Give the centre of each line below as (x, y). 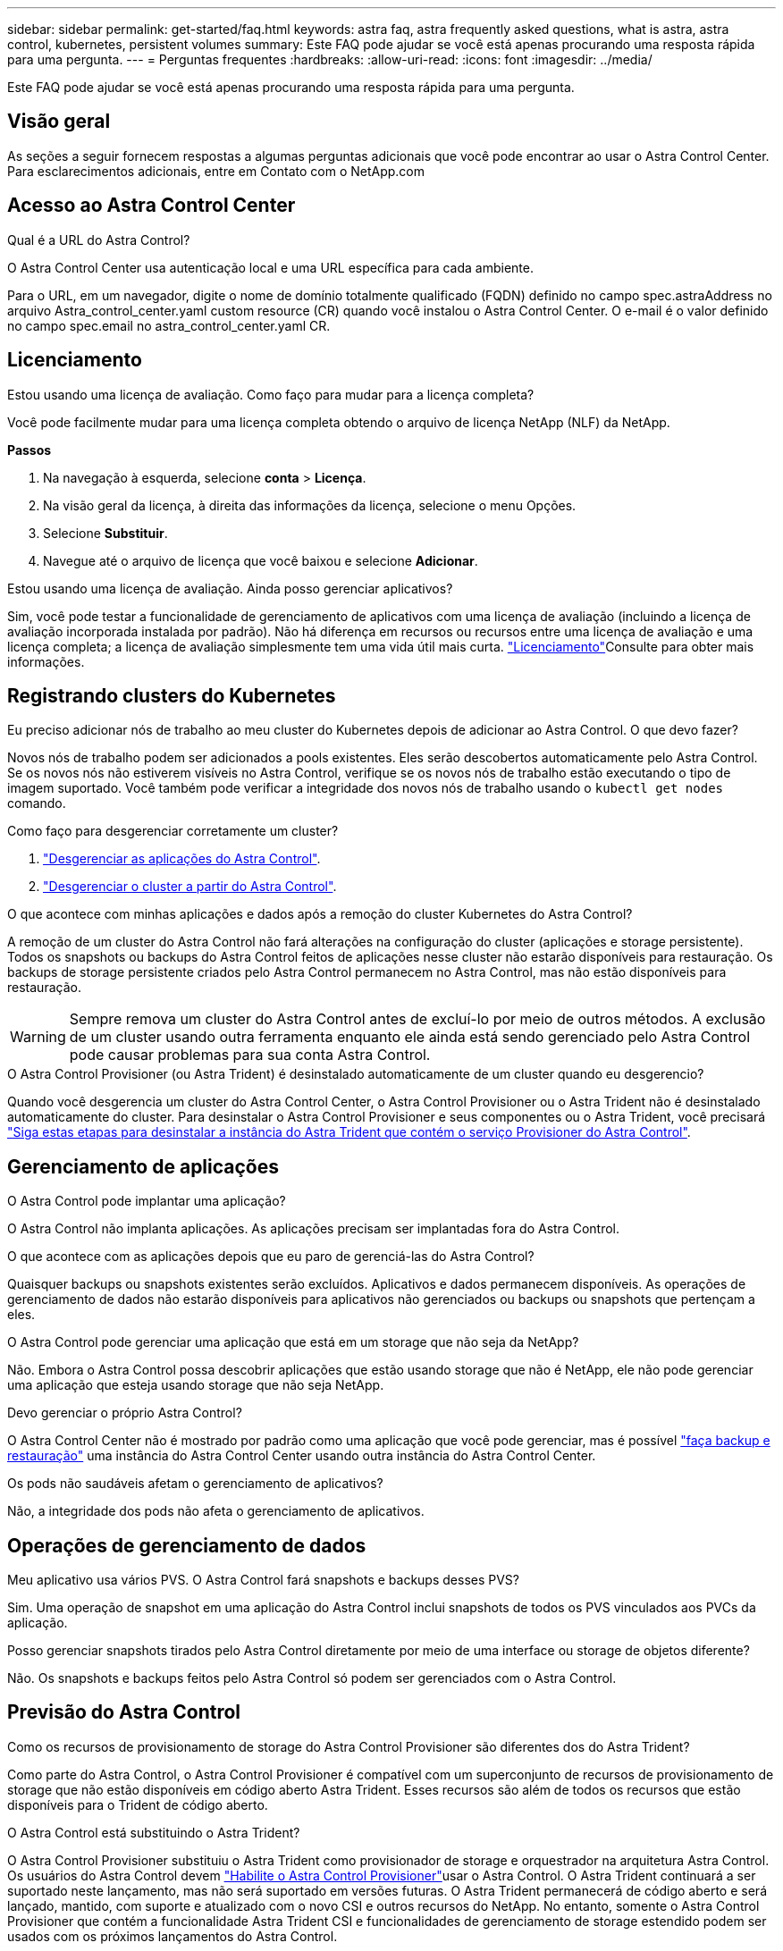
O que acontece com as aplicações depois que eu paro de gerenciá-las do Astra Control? (271, 1257)
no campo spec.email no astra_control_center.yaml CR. (169, 325)
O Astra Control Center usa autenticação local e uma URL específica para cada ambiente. (271, 267)
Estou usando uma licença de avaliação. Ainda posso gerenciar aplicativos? (230, 588)
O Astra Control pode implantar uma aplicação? (147, 1201)
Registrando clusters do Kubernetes (172, 695)
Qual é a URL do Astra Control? (99, 240)
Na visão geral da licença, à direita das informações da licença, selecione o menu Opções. (310, 505)
